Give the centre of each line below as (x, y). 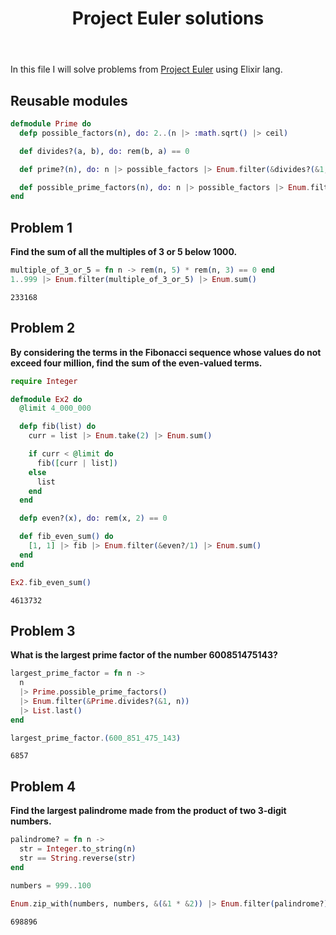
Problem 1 (41, 227)
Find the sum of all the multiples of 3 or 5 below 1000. (124, 252)
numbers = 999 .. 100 (51, 885)
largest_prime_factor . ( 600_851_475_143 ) (96, 738)
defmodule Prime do (51, 124)
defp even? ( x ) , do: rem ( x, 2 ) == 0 (93, 518)
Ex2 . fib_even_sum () (51, 582)
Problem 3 (43, 630)
